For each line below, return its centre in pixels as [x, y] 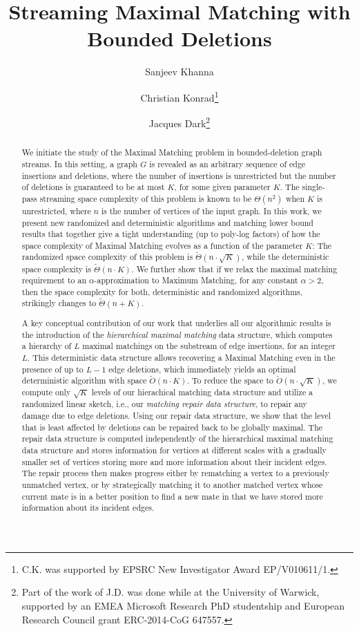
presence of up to [52, 369]
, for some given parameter [222, 187]
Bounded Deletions [179, 38]
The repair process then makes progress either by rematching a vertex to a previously [175, 473]
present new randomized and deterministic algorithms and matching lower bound [167, 222]
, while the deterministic [285, 257]
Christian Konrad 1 [179, 96]
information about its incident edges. [88, 508]
